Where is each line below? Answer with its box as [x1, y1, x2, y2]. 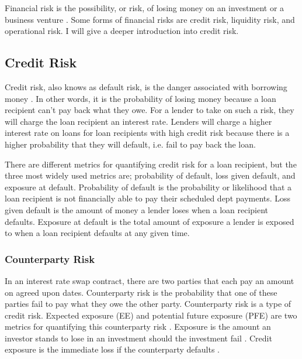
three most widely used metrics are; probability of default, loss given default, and [5, 169, 296, 182]
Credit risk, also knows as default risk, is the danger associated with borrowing [5, 80, 287, 93]
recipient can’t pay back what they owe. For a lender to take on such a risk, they [5, 104, 294, 116]
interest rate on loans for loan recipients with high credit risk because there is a [5, 126, 290, 139]
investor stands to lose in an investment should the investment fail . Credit [5, 331, 272, 344]
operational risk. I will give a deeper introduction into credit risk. [5, 25, 239, 37]
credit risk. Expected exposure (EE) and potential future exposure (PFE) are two [5, 309, 297, 321]
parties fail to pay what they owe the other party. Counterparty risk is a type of [5, 298, 291, 310]
